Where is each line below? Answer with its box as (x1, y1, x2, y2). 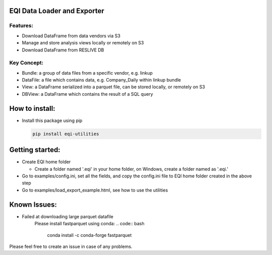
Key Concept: (9, 59, 44, 67)
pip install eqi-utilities (32, 131, 99, 137)
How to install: (9, 104, 55, 113)
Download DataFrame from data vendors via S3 (22, 33, 121, 39)
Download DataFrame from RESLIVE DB (22, 47, 104, 53)
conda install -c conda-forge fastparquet (47, 232, 132, 238)
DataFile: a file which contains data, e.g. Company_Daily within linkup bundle (22, 77, 181, 83)
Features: (9, 22, 34, 29)
